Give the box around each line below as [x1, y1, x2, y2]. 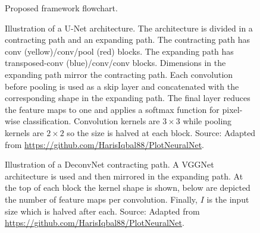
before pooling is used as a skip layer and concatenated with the [5, 80, 239, 92]
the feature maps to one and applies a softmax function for [5, 103, 220, 115]
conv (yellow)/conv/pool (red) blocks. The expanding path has [5, 45, 234, 57]
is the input [206, 193, 249, 205]
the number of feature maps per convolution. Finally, [5, 193, 198, 205]
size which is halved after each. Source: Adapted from [5, 204, 200, 217]
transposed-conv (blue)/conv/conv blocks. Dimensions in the [5, 56, 226, 69]
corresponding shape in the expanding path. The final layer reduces [5, 92, 250, 104]
